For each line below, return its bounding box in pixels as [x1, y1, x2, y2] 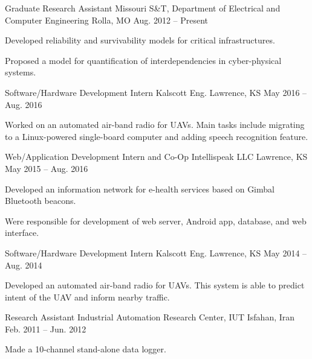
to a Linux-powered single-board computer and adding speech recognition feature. [5, 130, 308, 142]
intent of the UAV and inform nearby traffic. [5, 290, 170, 303]
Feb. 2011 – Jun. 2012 [5, 322, 86, 335]
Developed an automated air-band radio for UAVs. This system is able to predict [5, 279, 305, 291]
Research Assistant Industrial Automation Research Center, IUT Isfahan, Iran [5, 311, 295, 323]
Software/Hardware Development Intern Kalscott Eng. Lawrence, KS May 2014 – [5, 246, 307, 259]
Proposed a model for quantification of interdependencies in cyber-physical [5, 54, 282, 66]
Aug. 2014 [5, 258, 42, 271]
